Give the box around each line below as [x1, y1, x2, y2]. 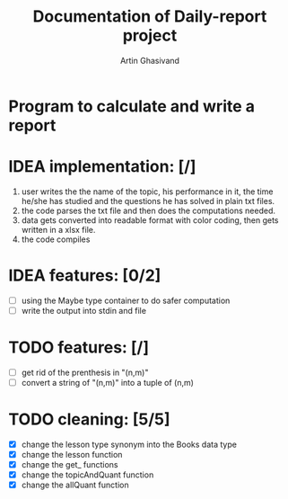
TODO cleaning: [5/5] [8, 409, 171, 430]
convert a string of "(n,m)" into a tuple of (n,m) [21, 377, 195, 388]
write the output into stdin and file [21, 305, 147, 316]
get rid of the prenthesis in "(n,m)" [21, 367, 149, 378]
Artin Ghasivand [119, 55, 180, 66]
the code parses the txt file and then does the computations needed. [21, 205, 275, 216]
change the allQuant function [21, 479, 129, 491]
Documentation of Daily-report [32, 6, 267, 27]
